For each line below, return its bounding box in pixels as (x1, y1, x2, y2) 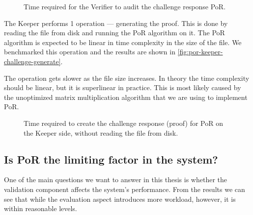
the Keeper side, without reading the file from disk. (24, 127, 178, 138)
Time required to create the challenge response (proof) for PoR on (24, 118, 223, 128)
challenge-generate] (4, 56, 61, 66)
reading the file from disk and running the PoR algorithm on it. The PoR (4, 27, 225, 38)
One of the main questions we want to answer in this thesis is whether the (4, 174, 227, 185)
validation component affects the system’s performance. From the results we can (4, 184, 245, 194)
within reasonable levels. (4, 203, 77, 214)
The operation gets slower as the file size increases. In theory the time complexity (4, 72, 250, 83)
